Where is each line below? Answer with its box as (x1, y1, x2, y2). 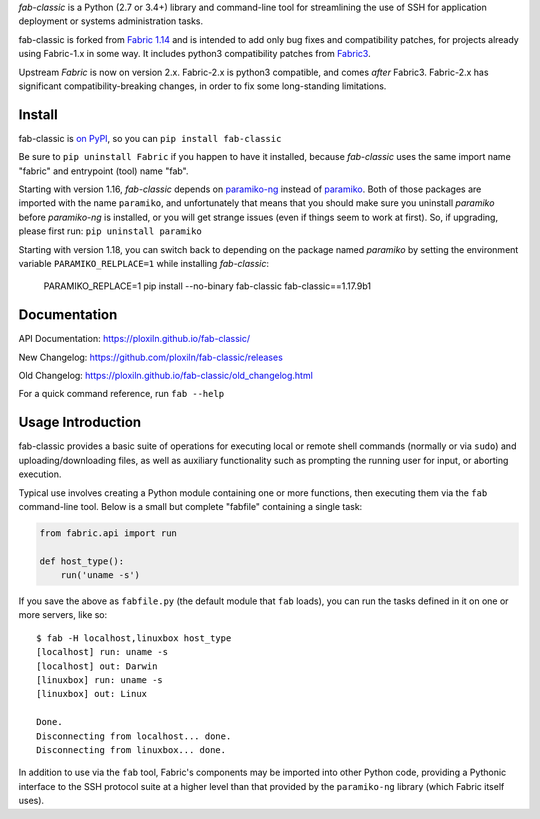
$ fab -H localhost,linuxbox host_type (36, 632, 232, 644)
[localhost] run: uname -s (36, 646, 169, 658)
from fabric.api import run (39, 527, 177, 539)
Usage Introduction (18, 414, 142, 431)
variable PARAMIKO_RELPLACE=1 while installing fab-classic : (18, 257, 270, 269)
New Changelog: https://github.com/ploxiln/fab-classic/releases (18, 351, 284, 363)
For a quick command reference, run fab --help (18, 388, 225, 400)
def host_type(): (39, 555, 125, 567)
